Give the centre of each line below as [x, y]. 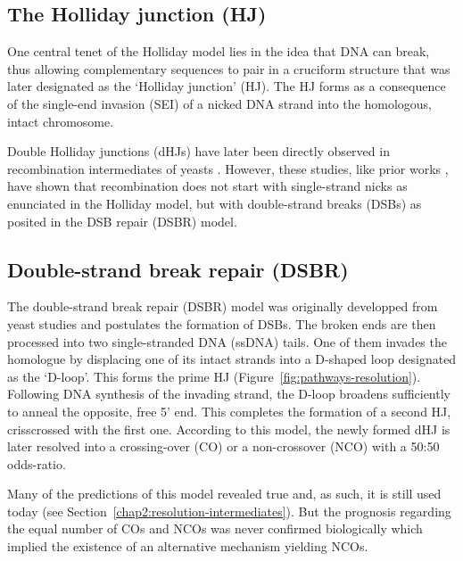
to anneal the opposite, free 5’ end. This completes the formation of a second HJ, [229, 411]
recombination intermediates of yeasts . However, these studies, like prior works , [228, 168]
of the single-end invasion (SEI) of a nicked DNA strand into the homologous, [219, 103]
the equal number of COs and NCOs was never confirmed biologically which [215, 528]
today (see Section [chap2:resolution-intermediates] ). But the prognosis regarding [229, 511]
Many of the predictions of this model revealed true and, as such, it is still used [224, 494]
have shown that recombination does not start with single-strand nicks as [207, 186]
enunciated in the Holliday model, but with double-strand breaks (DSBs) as [215, 203]
